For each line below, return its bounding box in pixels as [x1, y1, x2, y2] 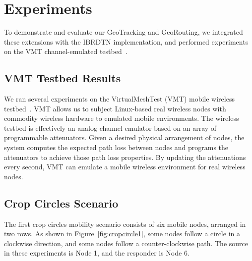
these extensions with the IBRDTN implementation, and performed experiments [4, 36, 249, 47]
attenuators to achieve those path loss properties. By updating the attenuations [4, 152, 246, 162]
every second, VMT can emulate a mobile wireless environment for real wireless [4, 161, 246, 172]
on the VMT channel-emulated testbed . [4, 46, 127, 56]
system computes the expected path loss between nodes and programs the [4, 142, 229, 153]
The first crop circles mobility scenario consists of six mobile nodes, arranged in [4, 218, 246, 229]
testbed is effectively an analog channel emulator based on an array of [4, 122, 217, 133]
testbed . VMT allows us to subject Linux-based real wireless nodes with [4, 103, 226, 113]
